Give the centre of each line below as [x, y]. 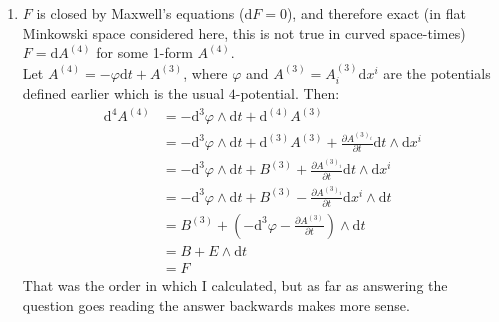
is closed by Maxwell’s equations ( [140, 13]
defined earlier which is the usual [123, 93]
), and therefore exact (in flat [376, 13]
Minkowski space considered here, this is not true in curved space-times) [244, 32]
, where [205, 72]
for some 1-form [144, 52]
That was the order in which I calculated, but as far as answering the [235, 285]
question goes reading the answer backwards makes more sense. [216, 304]
